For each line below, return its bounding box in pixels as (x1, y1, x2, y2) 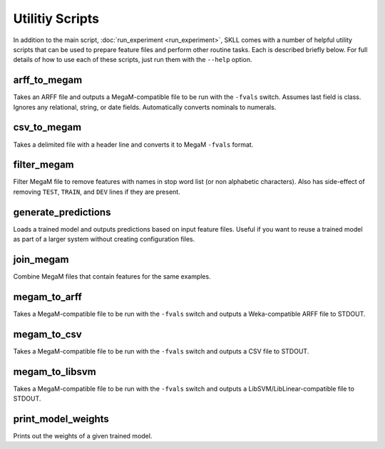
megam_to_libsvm (13, 366, 96, 378)
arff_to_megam (13, 74, 83, 86)
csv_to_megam (13, 121, 82, 133)
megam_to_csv (13, 328, 82, 340)
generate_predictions (13, 206, 111, 218)
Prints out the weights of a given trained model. (13, 432, 153, 440)
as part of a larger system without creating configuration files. (13, 235, 195, 244)
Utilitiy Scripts (13, 11, 100, 26)
